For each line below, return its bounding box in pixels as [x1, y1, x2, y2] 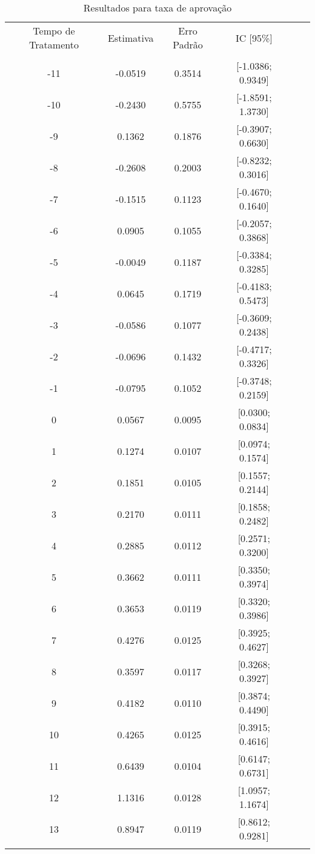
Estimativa [108, 30, 154, 45]
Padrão [173, 38, 203, 51]
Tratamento [29, 38, 79, 51]
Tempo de [33, 24, 75, 38]
